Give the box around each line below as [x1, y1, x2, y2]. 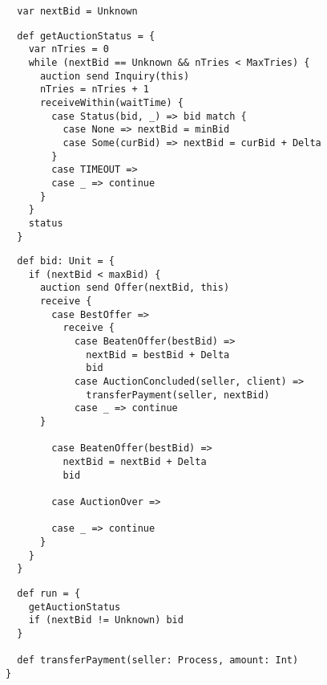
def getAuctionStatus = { [17, 30, 155, 42]
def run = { [17, 587, 81, 599]
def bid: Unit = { [17, 255, 115, 267]
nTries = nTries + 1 [39, 84, 149, 96]
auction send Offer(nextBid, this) [39, 282, 230, 294]
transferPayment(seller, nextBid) [86, 389, 270, 401]
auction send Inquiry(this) [39, 70, 190, 82]
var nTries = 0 [28, 43, 109, 55]
